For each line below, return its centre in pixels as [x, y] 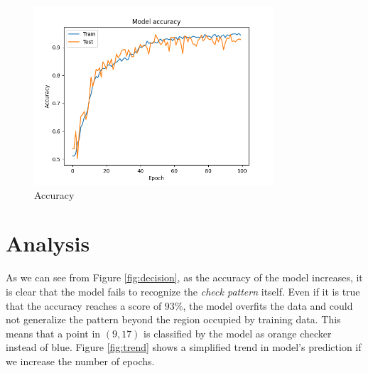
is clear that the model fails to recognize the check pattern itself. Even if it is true [183, 291]
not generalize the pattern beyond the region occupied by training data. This [173, 319]
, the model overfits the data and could [268, 305]
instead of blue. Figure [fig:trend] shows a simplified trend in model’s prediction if [184, 347]
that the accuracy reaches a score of [84, 305]
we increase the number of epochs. [80, 361]
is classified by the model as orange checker [238, 333]
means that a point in [53, 333]
